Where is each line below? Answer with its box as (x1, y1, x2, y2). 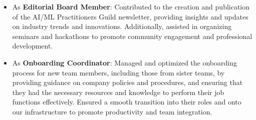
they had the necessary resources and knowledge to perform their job (12, 86, 224, 97)
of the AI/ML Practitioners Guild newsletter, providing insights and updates (12, 11, 248, 21)
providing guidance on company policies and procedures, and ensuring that (12, 77, 243, 87)
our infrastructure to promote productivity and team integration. (12, 106, 212, 116)
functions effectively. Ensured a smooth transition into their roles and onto (12, 96, 241, 107)
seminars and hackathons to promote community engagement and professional (12, 30, 252, 41)
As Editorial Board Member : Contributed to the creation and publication (12, 1, 250, 11)
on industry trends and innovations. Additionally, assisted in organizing (12, 21, 232, 31)
